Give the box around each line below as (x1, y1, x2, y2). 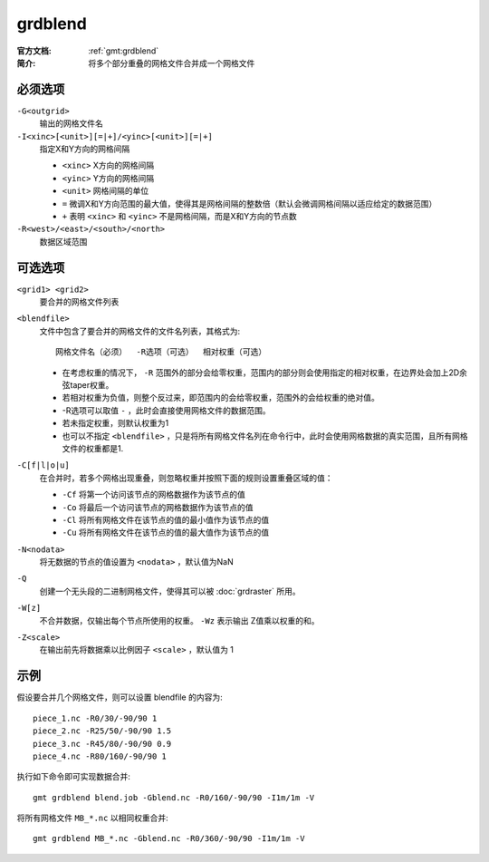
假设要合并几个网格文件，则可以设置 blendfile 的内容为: (16, 692, 224, 702)
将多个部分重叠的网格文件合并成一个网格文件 (88, 57, 255, 68)
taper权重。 (69, 380, 114, 390)
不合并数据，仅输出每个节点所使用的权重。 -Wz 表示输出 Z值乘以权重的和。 (39, 615, 320, 625)
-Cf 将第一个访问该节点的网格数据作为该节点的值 (62, 489, 246, 500)
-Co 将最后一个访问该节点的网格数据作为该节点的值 (62, 501, 254, 512)
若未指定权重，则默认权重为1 (62, 418, 169, 429)
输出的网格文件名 (39, 118, 103, 129)
